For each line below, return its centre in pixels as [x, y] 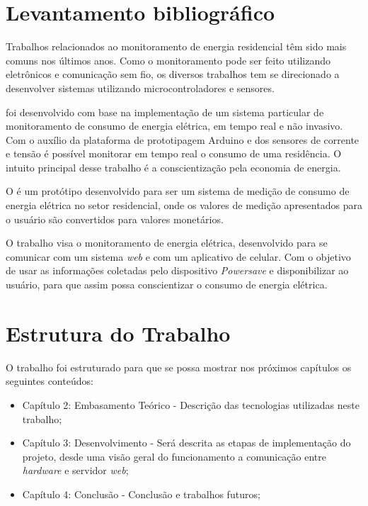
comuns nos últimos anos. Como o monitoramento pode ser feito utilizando [168, 60]
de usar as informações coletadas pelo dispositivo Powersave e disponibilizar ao [177, 270]
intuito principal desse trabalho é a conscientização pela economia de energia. [173, 167]
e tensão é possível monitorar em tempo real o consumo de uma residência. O [174, 153]
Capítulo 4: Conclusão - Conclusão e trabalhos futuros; [141, 494]
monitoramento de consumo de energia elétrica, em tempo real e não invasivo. [174, 126]
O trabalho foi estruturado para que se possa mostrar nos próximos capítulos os [179, 367]
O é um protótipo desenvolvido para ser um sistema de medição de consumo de [178, 191]
